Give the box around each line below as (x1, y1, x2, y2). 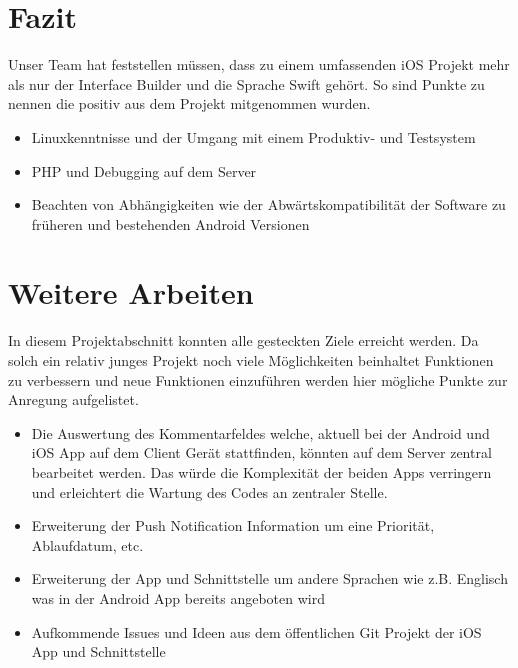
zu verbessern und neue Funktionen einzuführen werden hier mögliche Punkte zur (8, 369, 508, 390)
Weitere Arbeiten (8, 272, 254, 313)
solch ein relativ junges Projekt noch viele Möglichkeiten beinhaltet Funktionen (8, 350, 494, 370)
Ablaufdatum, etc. (31, 534, 144, 555)
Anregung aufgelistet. (8, 389, 139, 410)
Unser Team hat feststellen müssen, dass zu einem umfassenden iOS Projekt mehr (8, 54, 510, 75)
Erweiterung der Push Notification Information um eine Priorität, (31, 515, 435, 536)
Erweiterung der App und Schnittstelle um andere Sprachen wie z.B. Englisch (31, 568, 508, 589)
